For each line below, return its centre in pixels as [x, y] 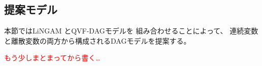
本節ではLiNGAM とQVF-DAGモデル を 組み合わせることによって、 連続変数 [131, 31]
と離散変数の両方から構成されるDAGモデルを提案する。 [97, 40]
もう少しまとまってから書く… [52, 58]
